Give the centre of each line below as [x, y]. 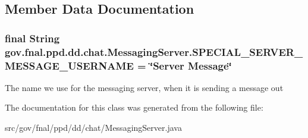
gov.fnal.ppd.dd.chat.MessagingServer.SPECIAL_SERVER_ [154, 51]
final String [32, 38]
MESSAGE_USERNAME [69, 65]
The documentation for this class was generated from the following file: [134, 107]
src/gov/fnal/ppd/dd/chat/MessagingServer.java [93, 128]
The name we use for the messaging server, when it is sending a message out [144, 87]
